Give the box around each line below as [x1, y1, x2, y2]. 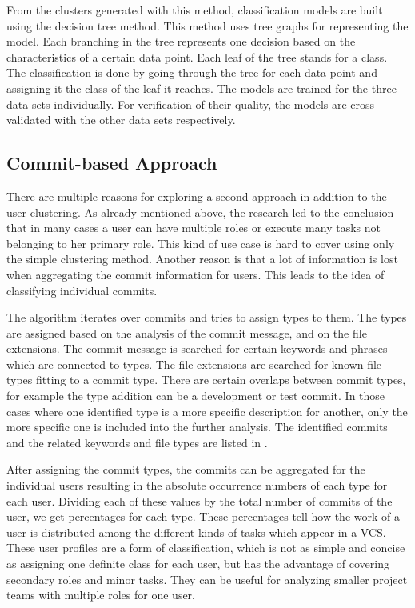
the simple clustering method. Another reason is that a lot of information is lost [6, 250, 398, 267]
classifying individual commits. [6, 282, 158, 298]
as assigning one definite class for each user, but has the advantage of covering [6, 555, 389, 572]
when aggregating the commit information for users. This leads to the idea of [6, 266, 385, 282]
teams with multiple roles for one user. [6, 586, 195, 603]
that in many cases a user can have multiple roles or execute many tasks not [6, 219, 381, 236]
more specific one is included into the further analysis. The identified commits [6, 418, 388, 435]
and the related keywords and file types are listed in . [6, 434, 268, 450]
